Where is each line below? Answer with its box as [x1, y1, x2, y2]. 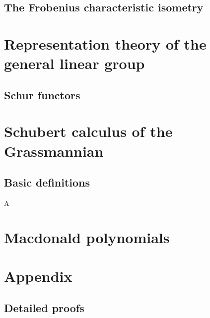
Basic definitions [4, 175, 90, 190]
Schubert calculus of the [4, 121, 173, 141]
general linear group [4, 53, 145, 73]
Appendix [4, 266, 72, 286]
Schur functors [4, 87, 80, 102]
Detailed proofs [4, 300, 84, 315]
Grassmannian [4, 140, 104, 161]
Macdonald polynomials [4, 227, 170, 247]
